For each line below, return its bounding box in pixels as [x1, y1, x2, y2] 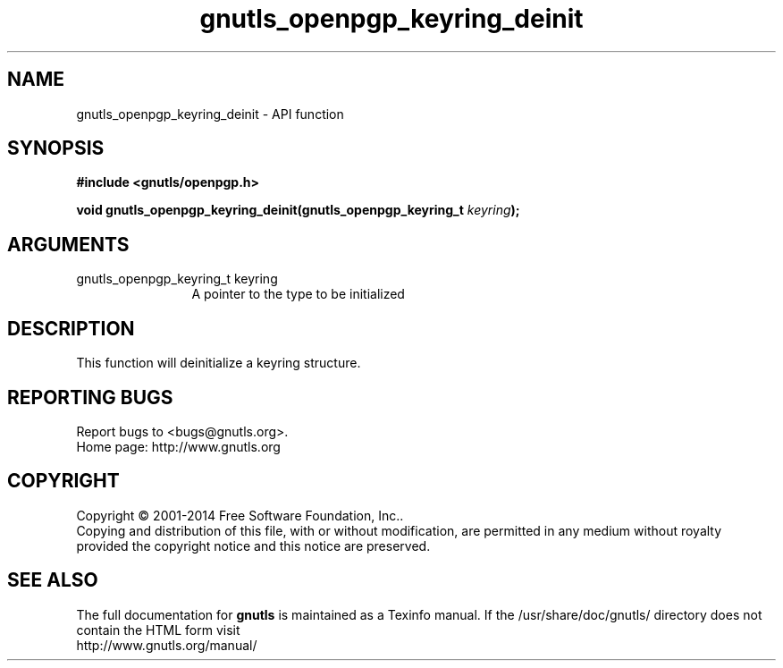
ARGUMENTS [7, 233, 130, 256]
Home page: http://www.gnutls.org [76, 438, 281, 454]
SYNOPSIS [7, 137, 105, 160]
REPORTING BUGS [7, 385, 173, 409]
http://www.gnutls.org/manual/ [76, 637, 257, 653]
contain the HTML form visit [76, 621, 240, 638]
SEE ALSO [7, 569, 98, 592]
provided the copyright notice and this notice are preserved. [76, 537, 431, 554]
